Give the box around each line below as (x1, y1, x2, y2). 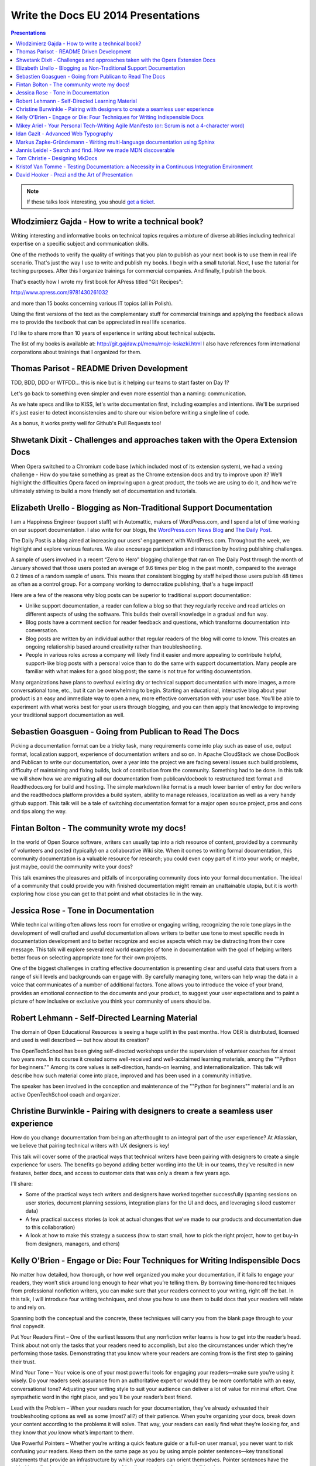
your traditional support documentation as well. (11, 711, 125, 718)
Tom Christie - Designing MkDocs (16, 155, 98, 162)
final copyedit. (11, 1322, 46, 1329)
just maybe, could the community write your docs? (11, 863, 133, 870)
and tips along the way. (11, 808, 67, 815)
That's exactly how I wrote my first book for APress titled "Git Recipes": (11, 278, 183, 285)
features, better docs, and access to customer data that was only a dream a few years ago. (11, 1169, 231, 1176)
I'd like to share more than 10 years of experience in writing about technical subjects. (11, 329, 216, 337)
